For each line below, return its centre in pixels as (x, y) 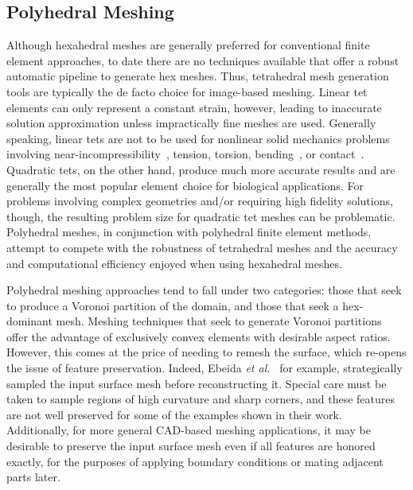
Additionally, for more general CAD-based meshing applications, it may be (189, 430)
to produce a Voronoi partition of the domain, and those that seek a (173, 305)
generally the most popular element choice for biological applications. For (185, 185)
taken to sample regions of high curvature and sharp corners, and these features (201, 399)
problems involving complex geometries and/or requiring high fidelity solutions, (200, 201)
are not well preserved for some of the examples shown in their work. (174, 414)
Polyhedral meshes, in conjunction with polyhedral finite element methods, (189, 232)
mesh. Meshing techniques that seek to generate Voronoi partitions (219, 321)
